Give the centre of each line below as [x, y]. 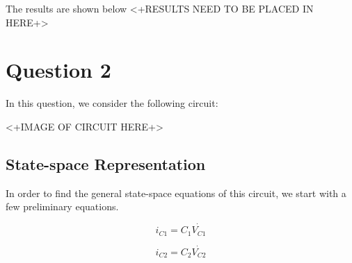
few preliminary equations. [62, 206]
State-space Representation [106, 163]
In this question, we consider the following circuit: [112, 103]
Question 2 [58, 70]
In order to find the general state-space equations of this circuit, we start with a [176, 193]
